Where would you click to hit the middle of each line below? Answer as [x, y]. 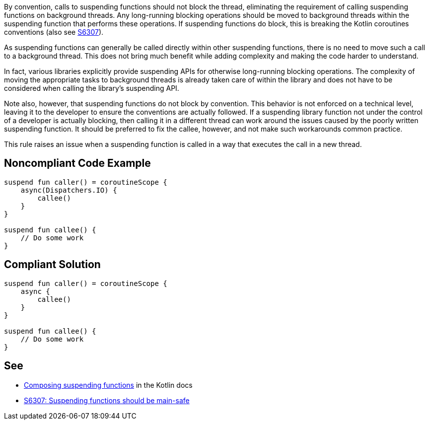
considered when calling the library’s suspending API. [92, 88]
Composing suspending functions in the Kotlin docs [108, 385]
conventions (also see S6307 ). [54, 32]
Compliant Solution [52, 265]
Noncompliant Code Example [77, 163]
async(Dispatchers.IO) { [69, 190]
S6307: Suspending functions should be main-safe [107, 400]
